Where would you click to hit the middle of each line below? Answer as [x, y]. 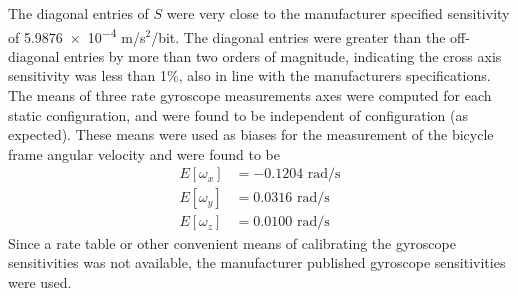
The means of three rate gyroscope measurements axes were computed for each [250, 95]
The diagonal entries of [78, 13]
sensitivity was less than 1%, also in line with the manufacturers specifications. [249, 75]
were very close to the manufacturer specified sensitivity [338, 13]
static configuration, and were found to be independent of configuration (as [238, 114]
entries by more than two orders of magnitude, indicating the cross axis [283, 55]
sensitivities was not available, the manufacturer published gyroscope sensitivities [257, 262]
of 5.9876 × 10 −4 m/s [77, 35]
